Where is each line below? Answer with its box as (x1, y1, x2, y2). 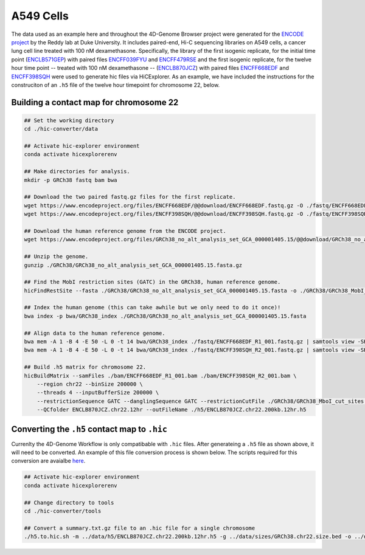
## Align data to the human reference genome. (24, 329, 165, 337)
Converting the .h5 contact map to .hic (11, 424, 167, 434)
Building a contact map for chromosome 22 (11, 97, 179, 108)
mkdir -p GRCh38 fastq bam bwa (24, 176, 118, 184)
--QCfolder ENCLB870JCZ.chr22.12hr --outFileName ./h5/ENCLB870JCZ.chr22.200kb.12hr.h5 (36, 406, 307, 413)
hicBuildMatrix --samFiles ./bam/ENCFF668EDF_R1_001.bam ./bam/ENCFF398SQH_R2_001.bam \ (24, 372, 297, 379)
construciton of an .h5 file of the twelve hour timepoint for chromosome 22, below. (11, 81, 220, 88)
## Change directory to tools (24, 499, 114, 506)
